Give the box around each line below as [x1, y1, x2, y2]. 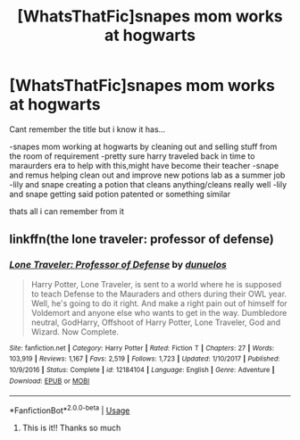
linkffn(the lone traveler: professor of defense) [9, 232, 275, 247]
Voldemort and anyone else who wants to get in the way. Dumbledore [30, 307, 287, 318]
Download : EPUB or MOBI [9, 377, 90, 386]
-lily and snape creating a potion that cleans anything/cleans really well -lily [9, 178, 287, 189]
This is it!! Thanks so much [21, 422, 121, 433]
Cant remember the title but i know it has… [9, 123, 166, 135]
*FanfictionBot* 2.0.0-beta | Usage [9, 403, 130, 416]
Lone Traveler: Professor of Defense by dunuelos [9, 259, 228, 271]
